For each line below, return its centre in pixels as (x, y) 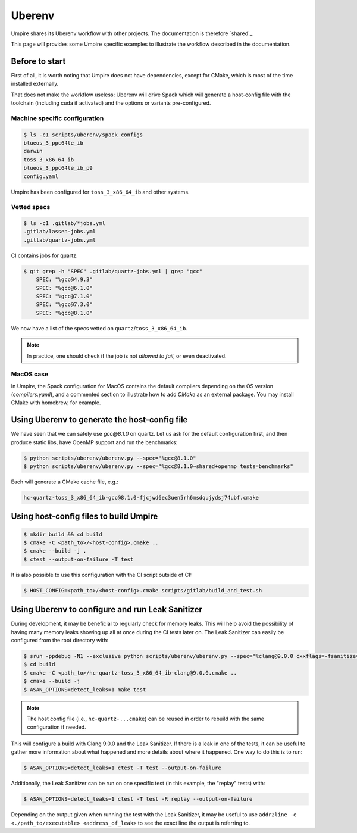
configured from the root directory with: (59, 641)
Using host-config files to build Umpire (84, 517)
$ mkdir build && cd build (63, 534)
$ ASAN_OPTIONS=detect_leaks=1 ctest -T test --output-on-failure (122, 768)
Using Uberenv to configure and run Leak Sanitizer (107, 609)
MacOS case (30, 374)
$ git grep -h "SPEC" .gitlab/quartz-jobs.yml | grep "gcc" (113, 271)
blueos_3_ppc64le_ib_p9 (58, 168)
